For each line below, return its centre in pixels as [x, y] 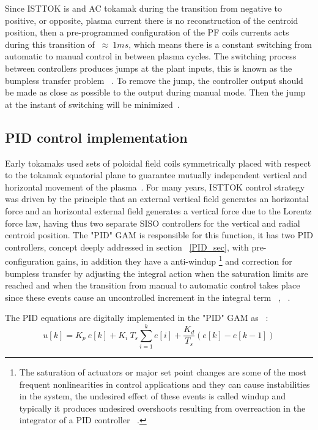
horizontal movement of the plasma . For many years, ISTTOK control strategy [155, 187]
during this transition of [50, 44]
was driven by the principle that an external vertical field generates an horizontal [157, 199]
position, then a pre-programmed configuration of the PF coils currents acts [147, 32]
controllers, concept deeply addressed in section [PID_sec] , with [127, 247]
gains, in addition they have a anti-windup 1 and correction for [174, 260]
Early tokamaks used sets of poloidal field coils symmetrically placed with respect [158, 163]
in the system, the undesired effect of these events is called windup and [153, 396]
